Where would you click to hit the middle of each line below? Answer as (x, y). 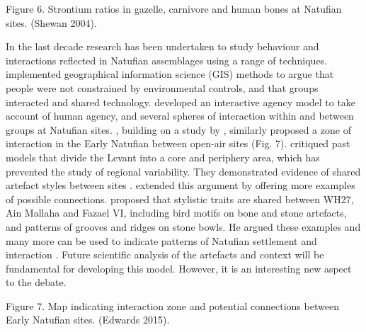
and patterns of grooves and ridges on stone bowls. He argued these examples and (183, 226)
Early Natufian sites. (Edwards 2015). (88, 320)
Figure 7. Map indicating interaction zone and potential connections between (172, 305)
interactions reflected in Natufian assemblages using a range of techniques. (167, 60)
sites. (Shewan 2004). (51, 22)
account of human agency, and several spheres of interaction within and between (180, 116)
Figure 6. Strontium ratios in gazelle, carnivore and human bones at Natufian (174, 8)
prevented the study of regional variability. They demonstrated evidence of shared (183, 171)
